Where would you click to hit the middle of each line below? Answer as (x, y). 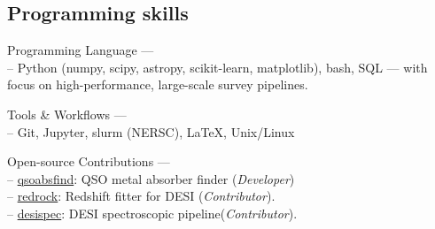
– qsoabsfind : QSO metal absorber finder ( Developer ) (151, 178)
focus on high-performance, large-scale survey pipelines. (158, 84)
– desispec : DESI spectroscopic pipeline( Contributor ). (152, 213)
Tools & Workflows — (67, 114)
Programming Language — (81, 50)
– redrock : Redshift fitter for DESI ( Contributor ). (141, 196)
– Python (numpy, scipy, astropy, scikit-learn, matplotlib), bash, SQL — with (217, 67)
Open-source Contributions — (89, 161)
